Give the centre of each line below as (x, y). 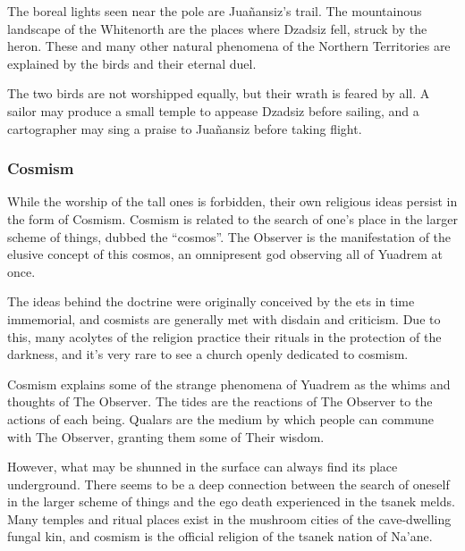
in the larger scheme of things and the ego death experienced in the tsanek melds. (231, 501)
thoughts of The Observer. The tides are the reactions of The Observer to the (220, 401)
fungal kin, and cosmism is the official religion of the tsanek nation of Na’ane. (220, 536)
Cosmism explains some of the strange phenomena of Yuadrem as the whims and (229, 384)
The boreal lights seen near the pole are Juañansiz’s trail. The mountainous (215, 11)
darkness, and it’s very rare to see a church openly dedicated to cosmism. (208, 354)
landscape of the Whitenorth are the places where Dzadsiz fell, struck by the (217, 28)
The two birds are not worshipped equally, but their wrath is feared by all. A (219, 93)
